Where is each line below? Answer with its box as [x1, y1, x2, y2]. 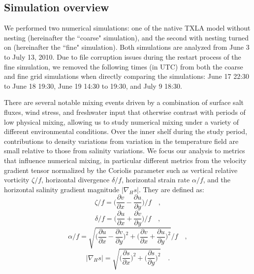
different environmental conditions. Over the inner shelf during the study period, [4, 126, 248, 137]
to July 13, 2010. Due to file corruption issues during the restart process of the [4, 51, 241, 62]
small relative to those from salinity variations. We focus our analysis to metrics [4, 145, 245, 156]
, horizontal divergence [41, 174, 110, 185]
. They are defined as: [138, 184, 204, 194]
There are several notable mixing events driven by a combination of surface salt [4, 97, 244, 107]
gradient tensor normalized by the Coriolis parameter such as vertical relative [4, 165, 238, 175]
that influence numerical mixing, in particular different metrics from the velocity [4, 155, 247, 165]
